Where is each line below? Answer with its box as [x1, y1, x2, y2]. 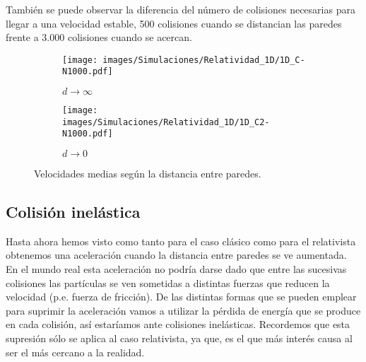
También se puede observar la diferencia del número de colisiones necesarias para [6, 2, 355, 16]
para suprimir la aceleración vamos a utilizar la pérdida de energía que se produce [6, 303, 361, 317]
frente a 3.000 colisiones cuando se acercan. [6, 30, 192, 45]
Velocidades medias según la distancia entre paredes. [34, 166, 261, 181]
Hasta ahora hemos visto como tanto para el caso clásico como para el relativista [6, 233, 356, 248]
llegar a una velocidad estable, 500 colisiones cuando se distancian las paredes [6, 16, 342, 30]
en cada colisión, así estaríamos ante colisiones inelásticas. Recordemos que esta [6, 317, 350, 332]
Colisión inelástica [6, 201, 141, 223]
